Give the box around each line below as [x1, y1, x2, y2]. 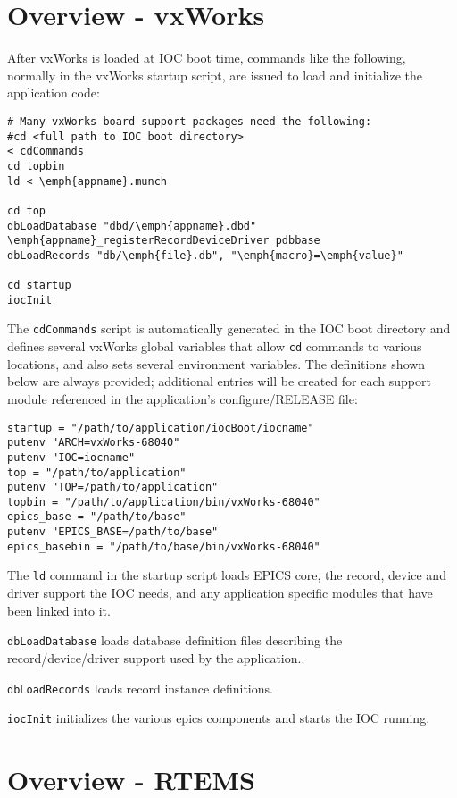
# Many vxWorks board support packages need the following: [7, 114, 372, 128]
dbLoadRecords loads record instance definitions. [7, 678, 273, 697]
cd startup [7, 279, 71, 292]
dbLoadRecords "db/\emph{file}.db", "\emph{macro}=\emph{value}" [7, 248, 403, 262]
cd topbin [7, 159, 65, 172]
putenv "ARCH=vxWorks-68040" [7, 436, 180, 449]
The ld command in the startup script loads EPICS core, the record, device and [7, 566, 446, 584]
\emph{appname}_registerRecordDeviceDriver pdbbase [7, 234, 320, 248]
